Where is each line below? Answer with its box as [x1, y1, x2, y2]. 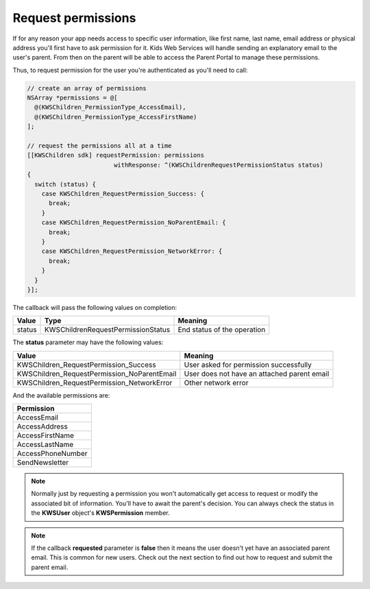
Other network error [184, 378, 249, 387]
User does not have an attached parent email [184, 369, 330, 378]
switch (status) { [34, 180, 96, 188]
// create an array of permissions [27, 84, 147, 92]
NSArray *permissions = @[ [27, 94, 118, 102]
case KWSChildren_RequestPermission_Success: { [41, 190, 205, 197]
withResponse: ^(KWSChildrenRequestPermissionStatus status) [113, 161, 323, 169]
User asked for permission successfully [184, 360, 312, 370]
